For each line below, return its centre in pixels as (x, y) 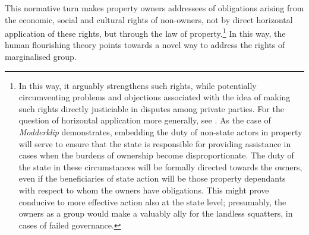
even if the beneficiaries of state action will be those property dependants (152, 178)
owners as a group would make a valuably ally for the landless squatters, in (156, 213)
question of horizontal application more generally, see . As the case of (145, 120)
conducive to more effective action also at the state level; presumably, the (152, 201)
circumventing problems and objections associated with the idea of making (154, 97)
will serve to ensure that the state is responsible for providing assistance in (155, 143)
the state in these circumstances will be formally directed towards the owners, (160, 166)
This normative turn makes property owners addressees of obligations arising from (154, 8)
